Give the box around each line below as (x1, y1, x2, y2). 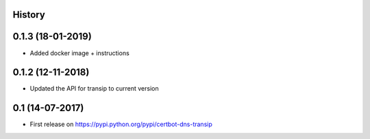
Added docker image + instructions (29, 48, 129, 57)
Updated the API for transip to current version (29, 84, 159, 93)
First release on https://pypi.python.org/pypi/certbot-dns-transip (29, 120, 212, 129)
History (12, 9, 46, 20)
